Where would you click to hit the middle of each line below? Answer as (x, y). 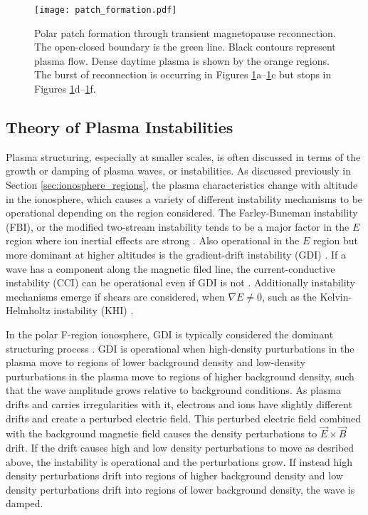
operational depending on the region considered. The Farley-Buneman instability (182, 213)
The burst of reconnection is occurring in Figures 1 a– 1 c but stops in (183, 74)
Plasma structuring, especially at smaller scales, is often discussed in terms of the (183, 156)
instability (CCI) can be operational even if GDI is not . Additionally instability (181, 282)
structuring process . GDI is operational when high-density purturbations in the (180, 348)
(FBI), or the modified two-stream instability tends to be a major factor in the (178, 226)
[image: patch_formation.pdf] (106, 10)
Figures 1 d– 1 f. (65, 89)
